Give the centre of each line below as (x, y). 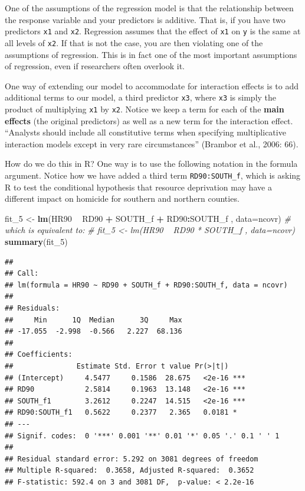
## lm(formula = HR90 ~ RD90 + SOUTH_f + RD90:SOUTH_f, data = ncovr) (146, 285)
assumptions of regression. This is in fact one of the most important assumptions (151, 54)
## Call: (22, 274)
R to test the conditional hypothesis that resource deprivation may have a (138, 187)
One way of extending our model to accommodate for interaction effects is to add (152, 85)
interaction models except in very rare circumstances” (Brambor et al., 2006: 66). (152, 143)
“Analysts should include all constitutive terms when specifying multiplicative (145, 132)
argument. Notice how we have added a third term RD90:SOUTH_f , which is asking (153, 175)
